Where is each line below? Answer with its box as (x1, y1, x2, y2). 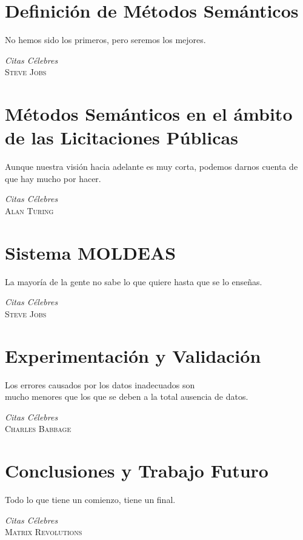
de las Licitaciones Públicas (5, 125, 238, 150)
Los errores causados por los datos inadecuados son (5, 378, 195, 391)
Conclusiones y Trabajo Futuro (5, 458, 268, 483)
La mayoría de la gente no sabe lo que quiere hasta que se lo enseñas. (5, 275, 262, 288)
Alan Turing (5, 204, 54, 217)
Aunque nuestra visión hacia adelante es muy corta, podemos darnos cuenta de (5, 160, 298, 173)
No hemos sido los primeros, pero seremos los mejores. (5, 33, 206, 46)
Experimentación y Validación (5, 343, 261, 368)
